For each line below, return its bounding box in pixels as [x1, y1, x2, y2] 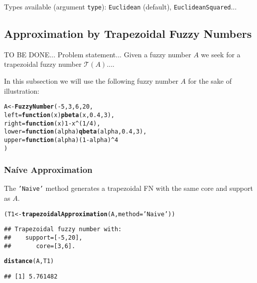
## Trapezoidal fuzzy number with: [4, 226, 122, 233]
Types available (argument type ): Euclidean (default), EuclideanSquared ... [4, 1, 237, 11]
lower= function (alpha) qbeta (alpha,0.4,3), [4, 128, 147, 136]
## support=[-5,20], [4, 234, 83, 241]
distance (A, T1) [4, 258, 54, 265]
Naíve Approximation [4, 163, 93, 176]
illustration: [4, 85, 39, 96]
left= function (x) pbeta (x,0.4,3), [4, 111, 115, 119]
